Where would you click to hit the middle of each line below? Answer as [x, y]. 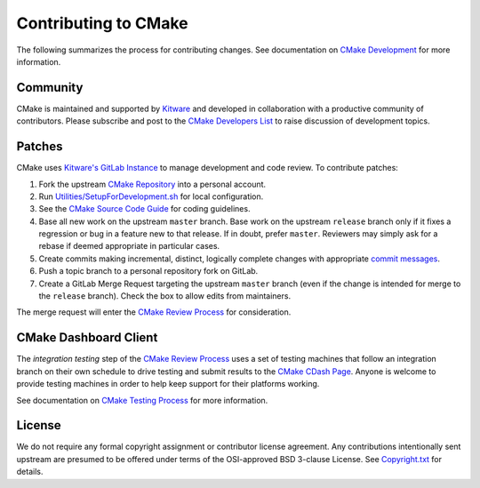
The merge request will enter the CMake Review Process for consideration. [154, 312]
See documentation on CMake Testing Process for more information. [142, 400]
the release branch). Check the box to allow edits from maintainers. [165, 296]
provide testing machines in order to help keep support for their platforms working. [168, 384]
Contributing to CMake [102, 23]
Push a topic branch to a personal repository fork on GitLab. [148, 271]
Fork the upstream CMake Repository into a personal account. [152, 184]
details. [30, 472]
